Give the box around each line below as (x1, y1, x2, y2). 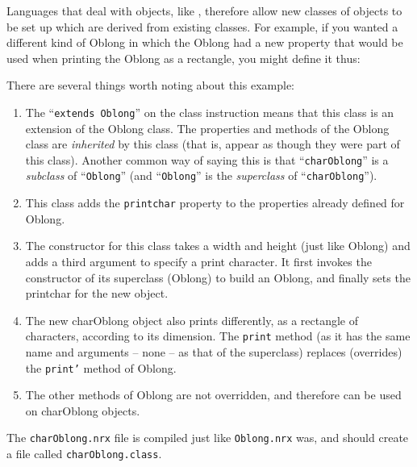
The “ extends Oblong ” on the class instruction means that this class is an (25, 103, 394, 120)
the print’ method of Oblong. (25, 359, 177, 376)
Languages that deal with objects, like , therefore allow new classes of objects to (6, 2, 402, 19)
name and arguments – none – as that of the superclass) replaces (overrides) (25, 344, 402, 360)
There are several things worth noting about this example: (6, 77, 294, 94)
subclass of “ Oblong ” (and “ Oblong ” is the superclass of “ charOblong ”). (25, 167, 377, 184)
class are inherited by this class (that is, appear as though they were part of (25, 136, 400, 152)
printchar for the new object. (25, 285, 169, 302)
